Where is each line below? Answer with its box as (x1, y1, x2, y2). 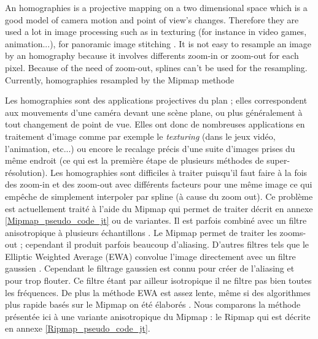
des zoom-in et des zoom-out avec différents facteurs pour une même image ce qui (5, 178, 312, 191)
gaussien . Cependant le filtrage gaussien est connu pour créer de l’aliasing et (5, 262, 295, 275)
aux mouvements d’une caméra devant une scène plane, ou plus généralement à (5, 105, 303, 118)
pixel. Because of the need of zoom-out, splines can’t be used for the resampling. (5, 61, 308, 74)
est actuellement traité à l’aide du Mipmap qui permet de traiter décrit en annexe (5, 202, 313, 215)
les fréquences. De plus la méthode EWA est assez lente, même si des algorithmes (5, 286, 311, 299)
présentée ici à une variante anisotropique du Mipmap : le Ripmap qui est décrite (5, 310, 311, 322)
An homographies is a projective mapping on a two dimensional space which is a (5, 1, 308, 13)
